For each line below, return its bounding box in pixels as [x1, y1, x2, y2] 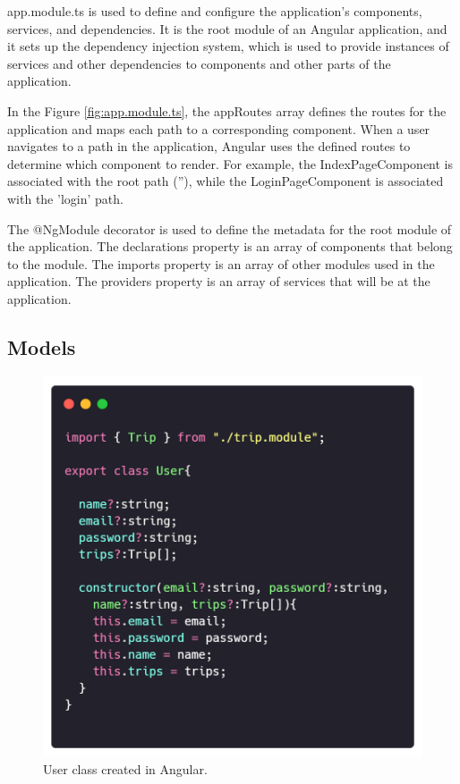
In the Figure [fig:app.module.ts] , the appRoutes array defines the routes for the [7, 101, 447, 120]
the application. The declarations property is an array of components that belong [7, 237, 453, 256]
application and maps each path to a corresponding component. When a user [7, 119, 430, 138]
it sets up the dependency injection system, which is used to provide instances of [7, 37, 449, 55]
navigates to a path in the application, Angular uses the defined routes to [7, 137, 411, 156]
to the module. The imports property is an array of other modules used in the [7, 254, 435, 273]
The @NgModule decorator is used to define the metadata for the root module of [7, 219, 452, 238]
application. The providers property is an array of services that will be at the [7, 272, 430, 291]
